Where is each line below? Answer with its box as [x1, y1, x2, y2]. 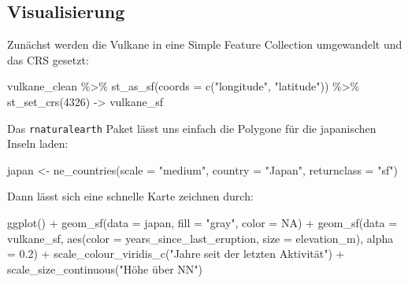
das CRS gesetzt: [7, 51, 89, 68]
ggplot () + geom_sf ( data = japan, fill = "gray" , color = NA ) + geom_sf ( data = [7, 215, 398, 231]
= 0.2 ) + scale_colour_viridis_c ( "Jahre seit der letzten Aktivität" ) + [7, 245, 345, 262]
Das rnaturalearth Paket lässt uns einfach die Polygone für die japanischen [7, 119, 376, 136]
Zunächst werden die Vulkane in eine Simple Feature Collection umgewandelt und [7, 36, 402, 53]
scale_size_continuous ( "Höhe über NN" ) [7, 260, 202, 277]
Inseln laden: [7, 135, 69, 152]
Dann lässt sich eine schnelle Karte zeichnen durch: [7, 188, 254, 204]
